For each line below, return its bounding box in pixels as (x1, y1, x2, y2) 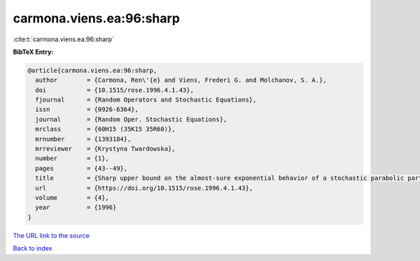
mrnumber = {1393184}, (35, 135, 132, 143)
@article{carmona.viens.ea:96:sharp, (27, 66, 157, 74)
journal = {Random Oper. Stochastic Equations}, (35, 115, 227, 123)
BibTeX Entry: (13, 48, 54, 56)
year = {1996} (35, 204, 117, 211)
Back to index (13, 244, 52, 253)
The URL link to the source (13, 231, 90, 239)
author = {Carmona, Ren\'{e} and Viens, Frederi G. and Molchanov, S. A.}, (35, 76, 327, 84)
